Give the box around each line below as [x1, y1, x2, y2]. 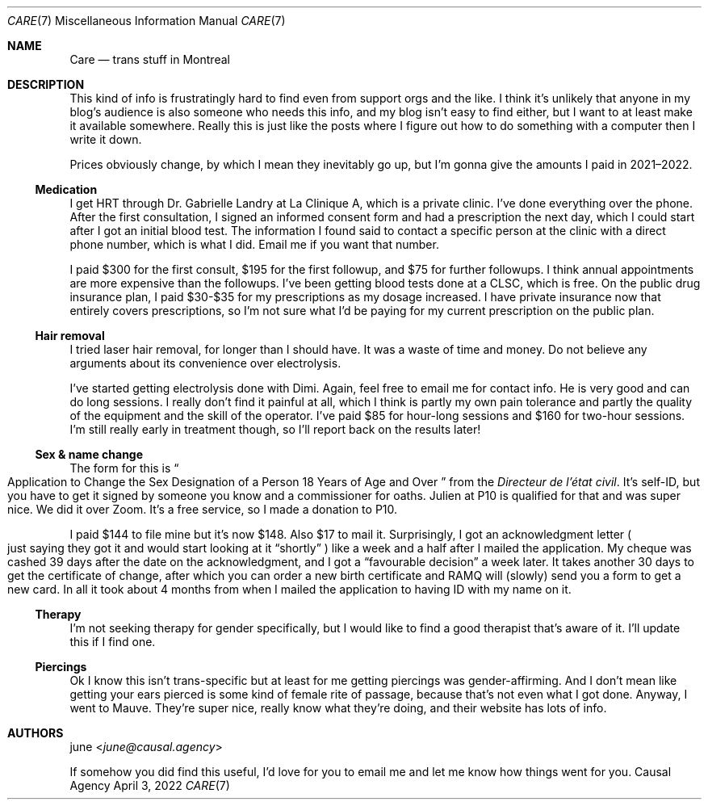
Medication [35, 183, 98, 196]
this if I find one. [69, 635, 156, 649]
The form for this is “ [69, 461, 179, 475]
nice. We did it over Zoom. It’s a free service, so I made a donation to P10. [7, 502, 398, 516]
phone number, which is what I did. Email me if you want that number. [69, 237, 439, 251]
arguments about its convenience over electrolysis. [69, 356, 341, 370]
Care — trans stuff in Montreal [69, 52, 230, 66]
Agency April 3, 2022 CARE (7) [69, 779, 230, 792]
